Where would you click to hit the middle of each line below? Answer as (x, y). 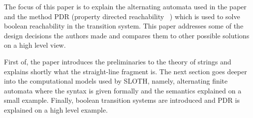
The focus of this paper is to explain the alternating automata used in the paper (125, 6)
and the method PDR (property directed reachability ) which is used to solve (122, 16)
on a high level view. (35, 45)
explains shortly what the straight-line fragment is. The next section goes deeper (126, 71)
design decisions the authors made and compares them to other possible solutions (127, 35)
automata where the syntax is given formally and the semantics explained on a (123, 90)
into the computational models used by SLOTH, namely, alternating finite (116, 81)
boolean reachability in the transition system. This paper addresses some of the (124, 26)
